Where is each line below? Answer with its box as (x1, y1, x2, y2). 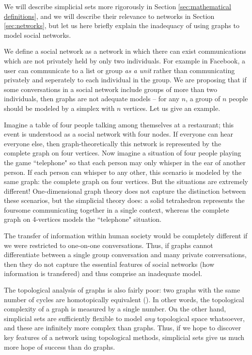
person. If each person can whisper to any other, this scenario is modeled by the (4, 167, 242, 177)
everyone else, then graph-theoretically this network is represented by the (4, 138, 221, 148)
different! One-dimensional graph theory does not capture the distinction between (4, 185, 246, 196)
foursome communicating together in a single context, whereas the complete (4, 204, 229, 215)
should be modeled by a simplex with (4, 103, 115, 113)
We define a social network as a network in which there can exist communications (4, 46, 246, 56)
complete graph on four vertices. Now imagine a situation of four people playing (4, 148, 241, 158)
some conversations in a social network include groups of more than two (4, 84, 217, 94)
